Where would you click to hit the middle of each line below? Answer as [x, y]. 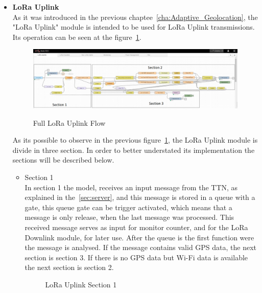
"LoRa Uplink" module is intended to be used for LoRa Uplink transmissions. [134, 27]
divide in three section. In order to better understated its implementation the [134, 150]
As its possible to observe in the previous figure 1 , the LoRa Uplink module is [135, 140]
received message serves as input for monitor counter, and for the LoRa [136, 227]
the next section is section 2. [69, 267]
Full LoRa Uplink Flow [69, 122]
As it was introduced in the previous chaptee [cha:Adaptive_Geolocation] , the [135, 17]
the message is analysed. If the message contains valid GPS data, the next [141, 247]
